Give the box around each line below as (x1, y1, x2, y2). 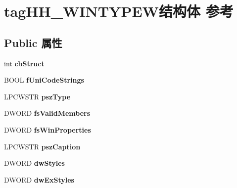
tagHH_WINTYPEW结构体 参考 (4, 1, 234, 21)
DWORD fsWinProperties (4, 124, 91, 135)
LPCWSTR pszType (4, 91, 71, 101)
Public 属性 (4, 35, 62, 50)
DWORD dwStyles (4, 158, 65, 168)
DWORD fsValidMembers (4, 108, 91, 118)
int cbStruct (4, 58, 45, 68)
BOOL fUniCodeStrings (4, 75, 84, 85)
